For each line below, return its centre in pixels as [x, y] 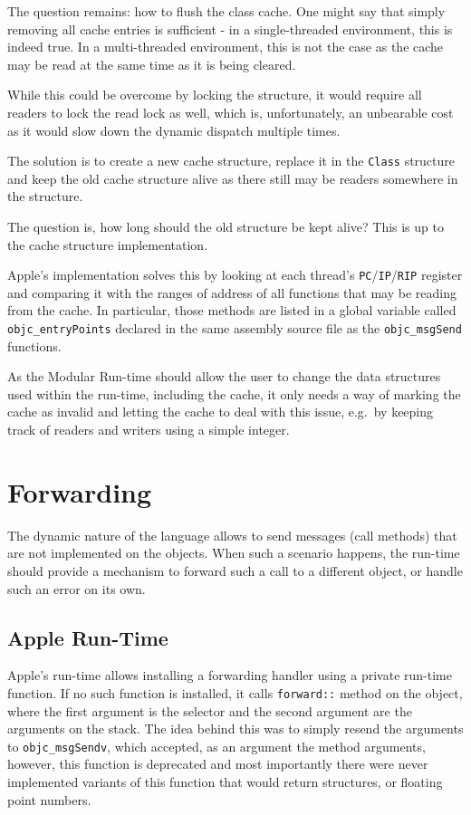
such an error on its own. [77, 588]
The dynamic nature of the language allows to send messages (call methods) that [232, 535]
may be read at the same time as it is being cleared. [152, 64]
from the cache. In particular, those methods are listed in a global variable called [232, 310]
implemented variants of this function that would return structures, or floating [225, 782]
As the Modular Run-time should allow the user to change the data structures [224, 376]
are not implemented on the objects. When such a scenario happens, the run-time [234, 553]
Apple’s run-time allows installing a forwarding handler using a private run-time [230, 675]
